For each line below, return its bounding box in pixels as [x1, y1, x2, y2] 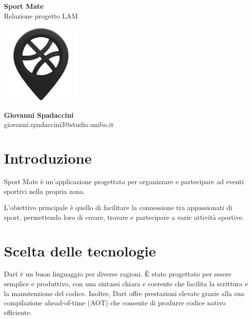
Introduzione [4, 148, 92, 168]
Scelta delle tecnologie [4, 240, 156, 260]
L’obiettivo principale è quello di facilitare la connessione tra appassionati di [4, 202, 232, 213]
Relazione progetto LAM [4, 10, 78, 21]
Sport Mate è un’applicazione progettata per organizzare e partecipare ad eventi [4, 176, 244, 186]
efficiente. [4, 307, 32, 317]
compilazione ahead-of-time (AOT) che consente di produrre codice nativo [4, 298, 226, 308]
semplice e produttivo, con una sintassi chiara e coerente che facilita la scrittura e [4, 278, 248, 289]
